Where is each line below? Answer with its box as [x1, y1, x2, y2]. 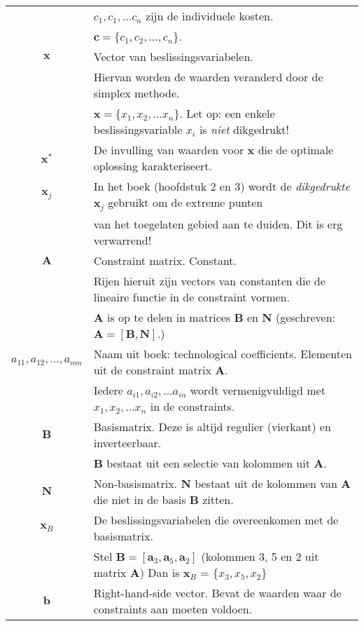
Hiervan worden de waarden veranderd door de [93, 69, 323, 85]
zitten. [202, 491, 234, 508]
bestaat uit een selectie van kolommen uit [106, 454, 310, 471]
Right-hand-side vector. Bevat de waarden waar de [93, 584, 342, 601]
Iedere [93, 381, 123, 398]
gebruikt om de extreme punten [108, 194, 263, 210]
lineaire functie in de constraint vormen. [93, 288, 290, 305]
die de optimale [258, 142, 334, 158]
